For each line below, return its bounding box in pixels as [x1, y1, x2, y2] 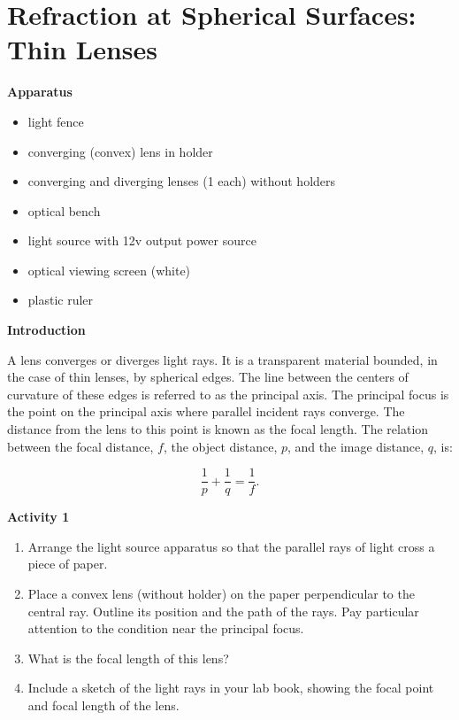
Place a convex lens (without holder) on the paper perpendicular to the [27, 585, 415, 603]
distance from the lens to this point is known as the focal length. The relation [7, 420, 429, 438]
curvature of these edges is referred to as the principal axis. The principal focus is [7, 384, 449, 403]
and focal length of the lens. [27, 696, 180, 715]
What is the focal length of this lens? [27, 648, 229, 667]
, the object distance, [163, 437, 278, 455]
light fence [27, 112, 84, 130]
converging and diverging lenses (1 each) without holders [27, 172, 336, 190]
